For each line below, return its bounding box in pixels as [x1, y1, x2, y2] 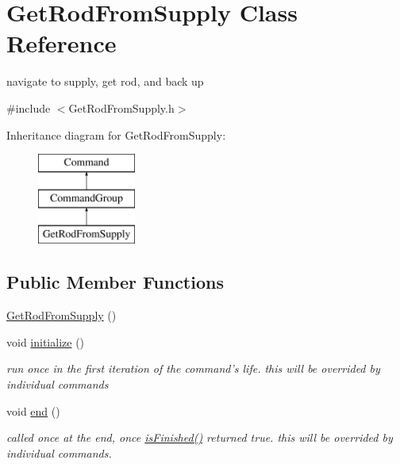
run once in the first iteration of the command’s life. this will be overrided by [6, 360, 380, 377]
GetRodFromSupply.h [68, 99, 175, 116]
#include [6, 99, 51, 116]
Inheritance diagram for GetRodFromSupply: [6, 126, 226, 143]
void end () [6, 402, 60, 419]
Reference [6, 27, 117, 59]
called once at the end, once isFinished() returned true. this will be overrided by [6, 429, 393, 446]
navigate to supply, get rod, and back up [6, 73, 204, 90]
